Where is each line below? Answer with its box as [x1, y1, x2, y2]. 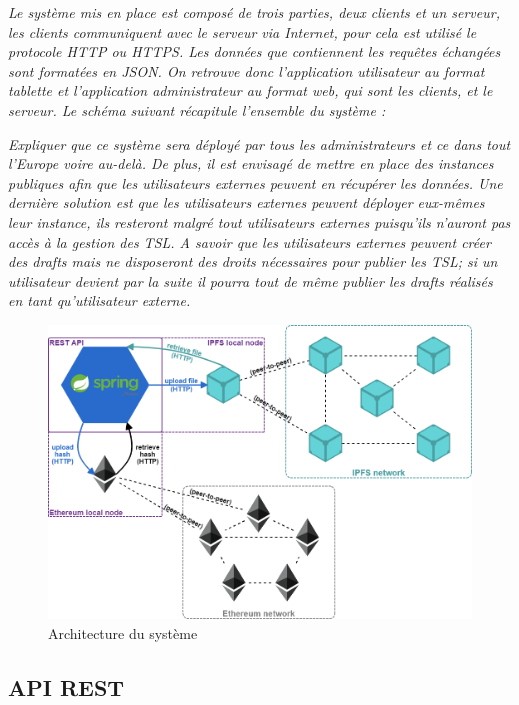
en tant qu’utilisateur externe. [8, 290, 191, 311]
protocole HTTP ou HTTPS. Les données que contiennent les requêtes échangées [8, 41, 501, 62]
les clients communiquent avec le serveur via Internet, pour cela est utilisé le [8, 21, 477, 42]
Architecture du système [48, 622, 198, 643]
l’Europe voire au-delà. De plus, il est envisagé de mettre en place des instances [8, 153, 494, 174]
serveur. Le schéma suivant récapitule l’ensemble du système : [8, 99, 386, 120]
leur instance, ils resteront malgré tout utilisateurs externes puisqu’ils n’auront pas [8, 211, 511, 232]
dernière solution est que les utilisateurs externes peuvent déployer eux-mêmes [8, 192, 485, 213]
